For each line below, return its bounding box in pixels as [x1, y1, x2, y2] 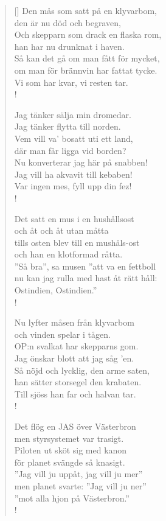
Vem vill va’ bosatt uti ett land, [14, 131, 133, 144]
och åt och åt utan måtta [14, 224, 109, 237]
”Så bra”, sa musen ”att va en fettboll [14, 259, 156, 272]
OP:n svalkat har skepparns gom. [14, 340, 139, 352]
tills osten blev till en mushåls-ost [14, 236, 140, 248]
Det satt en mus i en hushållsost [14, 212, 134, 225]
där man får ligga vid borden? [14, 144, 126, 156]
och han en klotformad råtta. [14, 248, 123, 260]
